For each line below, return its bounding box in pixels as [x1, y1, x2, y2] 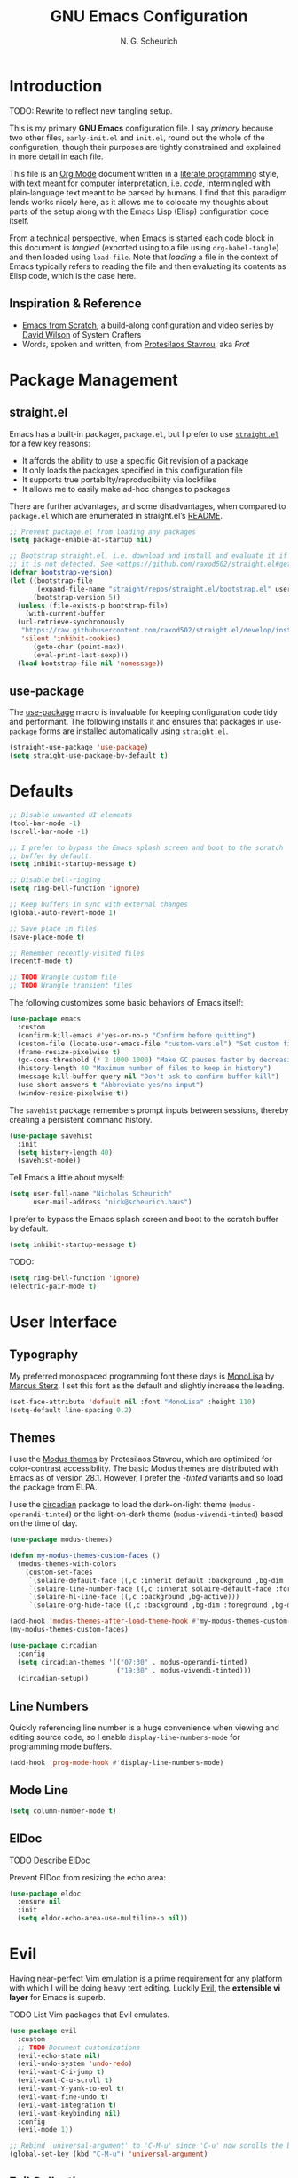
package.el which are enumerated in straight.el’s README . [9, 510, 223, 521]
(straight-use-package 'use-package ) [9, 743, 149, 752]
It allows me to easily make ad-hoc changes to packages [21, 483, 231, 494]
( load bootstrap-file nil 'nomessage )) [17, 659, 165, 668]
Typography [9, 1347, 78, 1363]
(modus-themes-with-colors [17, 1559, 117, 1569]
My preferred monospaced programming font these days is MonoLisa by [9, 1371, 275, 1381]
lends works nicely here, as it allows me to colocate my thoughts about [9, 196, 269, 207]
